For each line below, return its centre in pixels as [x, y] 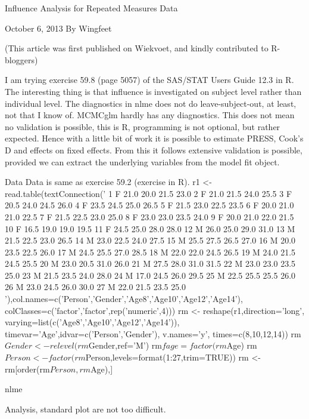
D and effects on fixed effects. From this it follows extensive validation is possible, [154, 150]
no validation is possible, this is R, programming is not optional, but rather [143, 126]
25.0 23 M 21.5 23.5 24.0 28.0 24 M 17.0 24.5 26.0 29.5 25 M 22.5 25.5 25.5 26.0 [150, 275]
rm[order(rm [27, 369]
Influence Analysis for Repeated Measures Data [91, 8]
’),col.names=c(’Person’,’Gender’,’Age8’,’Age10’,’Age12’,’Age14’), [124, 299]
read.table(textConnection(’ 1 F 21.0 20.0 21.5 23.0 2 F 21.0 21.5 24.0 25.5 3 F [149, 193]
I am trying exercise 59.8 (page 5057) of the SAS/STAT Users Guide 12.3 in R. [149, 80]
